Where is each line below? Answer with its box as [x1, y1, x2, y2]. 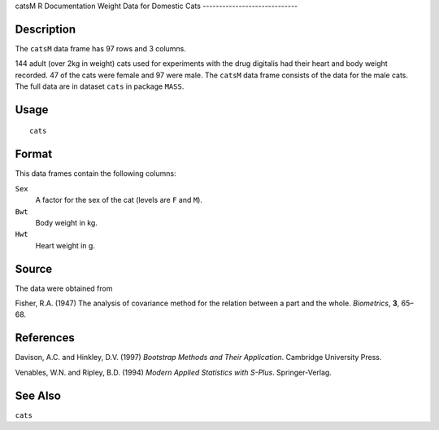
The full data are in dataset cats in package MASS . [15, 81, 185, 91]
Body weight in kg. [35, 217, 98, 227]
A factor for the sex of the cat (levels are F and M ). [35, 195, 203, 205]
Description [15, 22, 76, 36]
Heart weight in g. [35, 240, 95, 250]
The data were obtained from [15, 283, 113, 293]
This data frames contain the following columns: [15, 169, 176, 178]
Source [15, 261, 53, 276]
